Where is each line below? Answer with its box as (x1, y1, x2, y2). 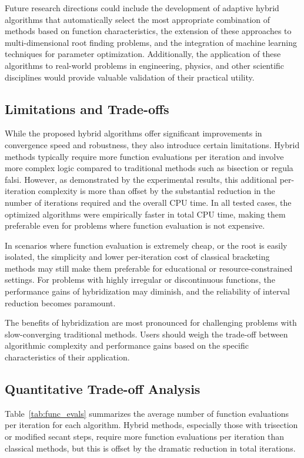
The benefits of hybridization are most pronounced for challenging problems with (5, 316, 297, 329)
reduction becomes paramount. (5, 296, 116, 309)
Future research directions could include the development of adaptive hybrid (5, 2, 279, 14)
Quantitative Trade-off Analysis (5, 380, 201, 398)
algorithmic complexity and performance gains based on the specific (5, 339, 249, 352)
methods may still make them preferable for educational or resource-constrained (5, 262, 293, 274)
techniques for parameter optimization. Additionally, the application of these (5, 48, 281, 60)
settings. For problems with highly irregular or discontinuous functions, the (5, 273, 275, 286)
